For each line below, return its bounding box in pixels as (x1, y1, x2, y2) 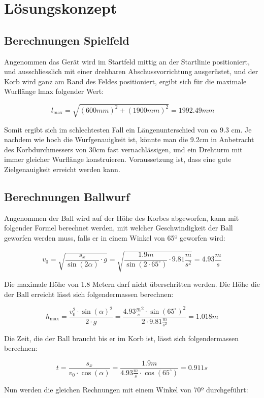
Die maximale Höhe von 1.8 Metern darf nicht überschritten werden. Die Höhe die (4, 279, 260, 289)
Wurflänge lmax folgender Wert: (4, 86, 104, 96)
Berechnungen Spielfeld (4, 32, 129, 48)
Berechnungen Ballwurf (4, 188, 130, 204)
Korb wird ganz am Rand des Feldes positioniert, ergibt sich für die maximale (4, 76, 247, 86)
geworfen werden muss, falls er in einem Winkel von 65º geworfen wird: (4, 232, 225, 243)
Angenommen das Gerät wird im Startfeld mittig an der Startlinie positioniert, (4, 56, 250, 67)
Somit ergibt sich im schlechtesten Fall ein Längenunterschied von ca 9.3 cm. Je (4, 124, 252, 135)
